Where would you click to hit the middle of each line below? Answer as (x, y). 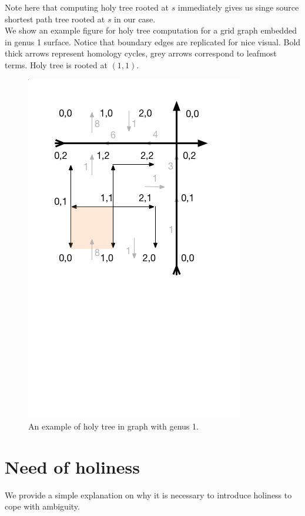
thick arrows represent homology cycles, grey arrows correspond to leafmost (141, 53)
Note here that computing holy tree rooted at (87, 7)
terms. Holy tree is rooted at (56, 64)
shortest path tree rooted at (55, 19)
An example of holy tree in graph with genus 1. (113, 426)
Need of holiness (72, 466)
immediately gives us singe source (238, 7)
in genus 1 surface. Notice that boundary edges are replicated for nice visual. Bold (153, 41)
